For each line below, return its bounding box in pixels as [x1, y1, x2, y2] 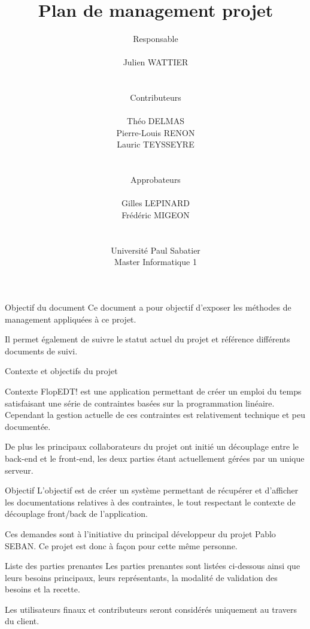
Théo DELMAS [127, 115, 184, 127]
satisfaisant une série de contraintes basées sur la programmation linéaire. [5, 396, 275, 409]
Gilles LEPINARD [121, 197, 190, 209]
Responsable [133, 32, 178, 45]
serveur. [5, 464, 34, 476]
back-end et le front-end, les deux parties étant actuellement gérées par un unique [5, 452, 305, 464]
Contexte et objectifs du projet [5, 365, 118, 377]
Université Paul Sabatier [111, 243, 200, 256]
